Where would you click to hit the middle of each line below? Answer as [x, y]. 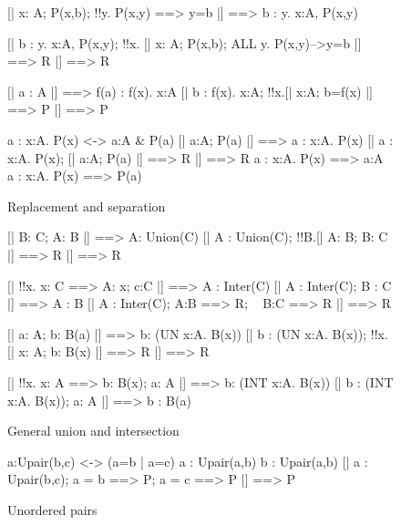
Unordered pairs [52, 509]
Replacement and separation [87, 206]
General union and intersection [93, 431]
